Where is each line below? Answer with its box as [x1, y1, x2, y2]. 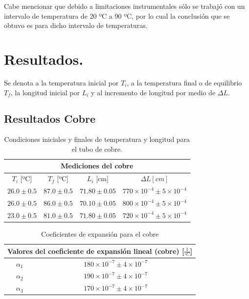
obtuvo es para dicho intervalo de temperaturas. [4, 20, 148, 30]
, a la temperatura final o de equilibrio [127, 77, 242, 87]
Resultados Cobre [4, 111, 96, 126]
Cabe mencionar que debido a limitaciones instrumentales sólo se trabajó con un [4, 1, 245, 11]
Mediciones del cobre [61, 161, 134, 171]
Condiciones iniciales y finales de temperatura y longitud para [4, 134, 190, 144]
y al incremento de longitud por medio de [91, 87, 216, 97]
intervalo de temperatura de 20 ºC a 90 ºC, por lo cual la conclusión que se [4, 10, 230, 21]
